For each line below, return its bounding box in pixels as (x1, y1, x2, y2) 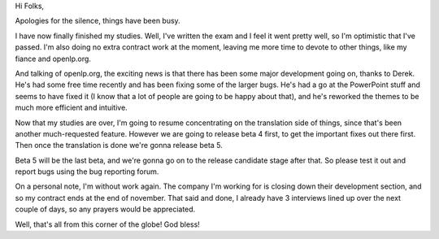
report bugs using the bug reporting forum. (15, 167, 159, 176)
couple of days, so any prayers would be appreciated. (15, 204, 196, 215)
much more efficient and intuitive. (15, 102, 128, 113)
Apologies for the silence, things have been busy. (15, 16, 180, 26)
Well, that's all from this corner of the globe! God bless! (15, 219, 201, 229)
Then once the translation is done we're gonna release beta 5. (15, 141, 223, 150)
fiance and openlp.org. (15, 54, 91, 63)
